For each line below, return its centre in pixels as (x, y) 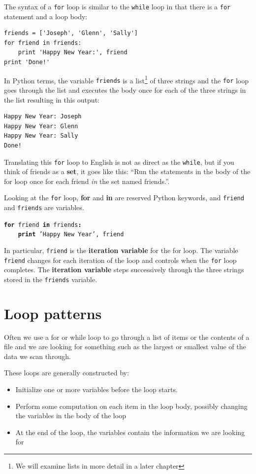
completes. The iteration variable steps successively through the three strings (124, 270)
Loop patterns (53, 313)
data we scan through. (37, 356)
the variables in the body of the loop (71, 416)
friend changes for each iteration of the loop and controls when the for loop (120, 260)
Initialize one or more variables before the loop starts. (96, 389)
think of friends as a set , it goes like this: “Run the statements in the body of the (127, 171)
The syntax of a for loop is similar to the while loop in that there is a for (117, 6)
